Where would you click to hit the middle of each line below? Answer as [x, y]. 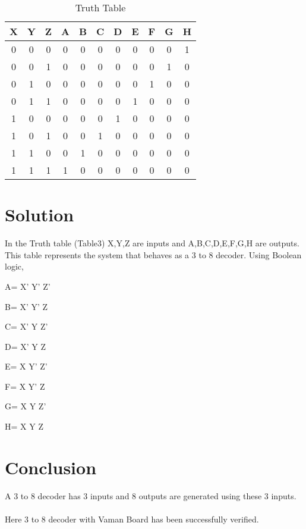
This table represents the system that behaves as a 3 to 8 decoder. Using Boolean [153, 254]
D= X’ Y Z [26, 346]
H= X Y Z [24, 426]
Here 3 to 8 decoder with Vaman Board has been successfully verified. [132, 519]
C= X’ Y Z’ [26, 326]
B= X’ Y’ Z [26, 306]
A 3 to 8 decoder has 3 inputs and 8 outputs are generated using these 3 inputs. [151, 495]
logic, [14, 266]
